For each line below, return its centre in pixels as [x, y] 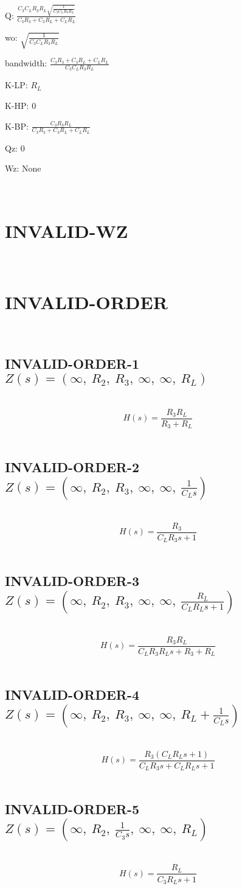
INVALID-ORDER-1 [72, 364]
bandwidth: [26, 63]
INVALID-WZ [67, 230]
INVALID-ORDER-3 [72, 581]
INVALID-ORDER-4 [72, 695]
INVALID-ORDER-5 [72, 809]
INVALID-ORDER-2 [72, 467]
